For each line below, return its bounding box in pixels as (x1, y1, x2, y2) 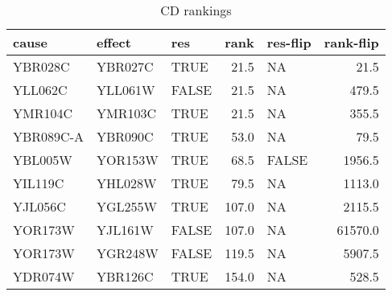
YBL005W (13, 150, 72, 169)
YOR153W (96, 150, 159, 169)
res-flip (266, 33, 312, 51)
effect (96, 33, 131, 51)
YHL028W (96, 174, 157, 192)
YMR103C (96, 104, 156, 122)
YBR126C (96, 267, 154, 286)
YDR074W (13, 267, 75, 286)
